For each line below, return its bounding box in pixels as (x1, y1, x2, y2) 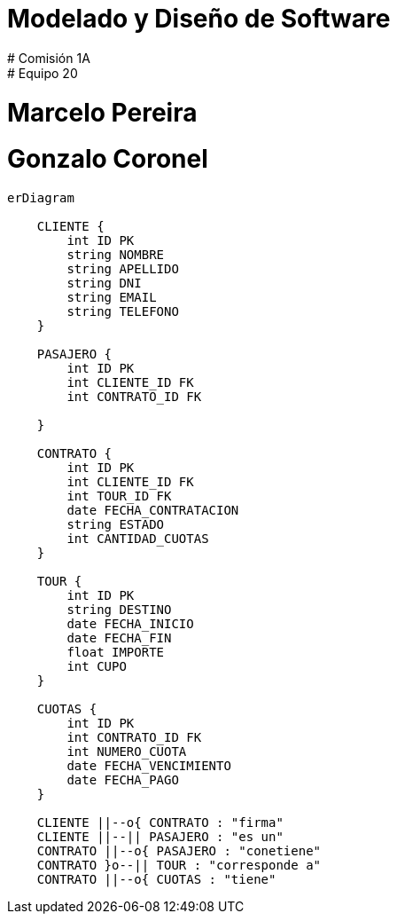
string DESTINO (66, 602, 172, 617)
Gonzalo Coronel (7, 144, 208, 175)
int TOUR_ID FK (66, 489, 172, 503)
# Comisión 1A (7, 50, 90, 66)
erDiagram (7, 191, 74, 205)
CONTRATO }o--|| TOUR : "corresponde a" (36, 858, 322, 872)
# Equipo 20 (7, 65, 78, 81)
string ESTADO (66, 517, 165, 531)
